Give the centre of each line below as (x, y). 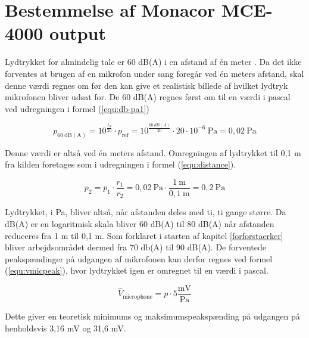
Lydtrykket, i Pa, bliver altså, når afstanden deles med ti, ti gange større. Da (146, 212)
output (78, 33)
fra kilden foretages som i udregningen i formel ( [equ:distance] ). (121, 164)
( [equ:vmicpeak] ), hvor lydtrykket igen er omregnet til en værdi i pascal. (137, 270)
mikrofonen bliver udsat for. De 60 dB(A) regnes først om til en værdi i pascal (148, 97)
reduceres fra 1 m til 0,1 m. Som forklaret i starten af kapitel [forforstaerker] (144, 235)
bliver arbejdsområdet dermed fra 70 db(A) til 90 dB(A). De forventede (135, 247)
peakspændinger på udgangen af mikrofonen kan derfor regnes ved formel (139, 258)
